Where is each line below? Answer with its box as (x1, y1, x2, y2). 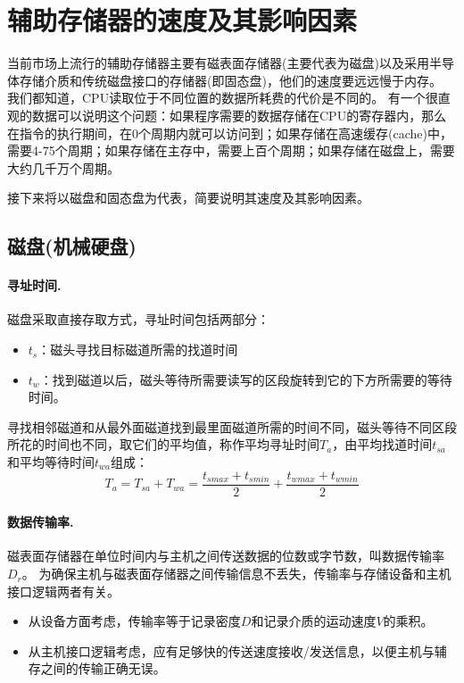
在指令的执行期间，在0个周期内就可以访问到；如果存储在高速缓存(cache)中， (7, 123, 452, 142)
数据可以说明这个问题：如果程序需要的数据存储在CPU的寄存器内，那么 (31, 105, 447, 124)
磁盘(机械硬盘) (7, 232, 137, 260)
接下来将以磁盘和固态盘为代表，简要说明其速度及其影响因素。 (7, 188, 369, 207)
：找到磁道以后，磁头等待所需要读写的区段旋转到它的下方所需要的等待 (39, 370, 452, 388)
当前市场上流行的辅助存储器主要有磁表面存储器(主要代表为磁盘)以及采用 (7, 54, 429, 72)
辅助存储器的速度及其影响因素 (7, 2, 358, 38)
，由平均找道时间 (332, 435, 433, 454)
